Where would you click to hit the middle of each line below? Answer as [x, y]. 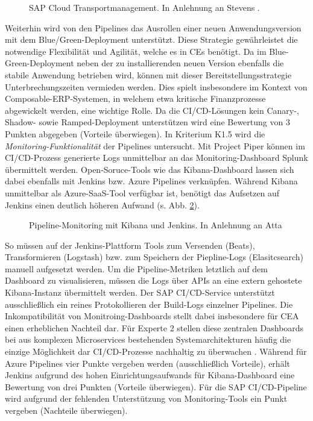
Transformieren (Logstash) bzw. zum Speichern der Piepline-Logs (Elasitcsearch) [154, 257]
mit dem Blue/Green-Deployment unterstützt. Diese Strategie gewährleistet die [151, 39]
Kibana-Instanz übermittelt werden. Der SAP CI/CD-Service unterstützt [140, 292]
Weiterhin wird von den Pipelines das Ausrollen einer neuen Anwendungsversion [153, 27]
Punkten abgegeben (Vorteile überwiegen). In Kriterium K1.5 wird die [135, 133]
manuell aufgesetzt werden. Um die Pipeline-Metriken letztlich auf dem [136, 268]
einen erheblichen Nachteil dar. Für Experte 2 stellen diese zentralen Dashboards [154, 327]
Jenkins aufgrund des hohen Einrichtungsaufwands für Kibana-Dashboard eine [150, 375]
